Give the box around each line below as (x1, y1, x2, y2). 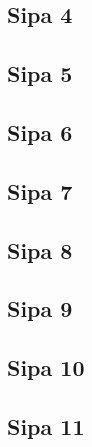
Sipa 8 (7, 234, 73, 265)
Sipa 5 (7, 58, 73, 89)
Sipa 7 (7, 175, 73, 206)
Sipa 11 (7, 410, 85, 441)
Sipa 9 (7, 293, 73, 324)
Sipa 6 (7, 116, 73, 147)
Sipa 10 (7, 352, 85, 383)
